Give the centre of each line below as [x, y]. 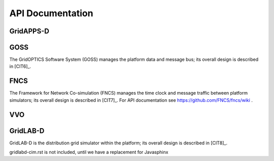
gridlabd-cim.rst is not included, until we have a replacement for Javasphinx [89, 152]
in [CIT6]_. [20, 66]
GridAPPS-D [29, 31]
